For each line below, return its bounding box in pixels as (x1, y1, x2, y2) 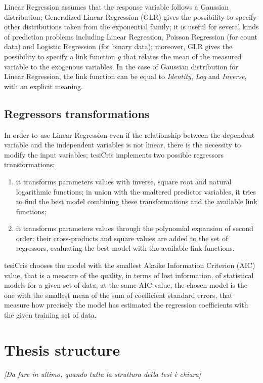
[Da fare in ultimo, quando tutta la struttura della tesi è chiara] (4, 368, 201, 379)
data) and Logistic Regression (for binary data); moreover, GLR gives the (4, 41, 233, 52)
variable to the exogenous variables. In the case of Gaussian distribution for (4, 61, 238, 71)
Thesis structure (4, 339, 120, 360)
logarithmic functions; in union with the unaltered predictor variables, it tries (16, 186, 256, 197)
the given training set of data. (4, 310, 97, 320)
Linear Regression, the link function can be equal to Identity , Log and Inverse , (4, 71, 247, 82)
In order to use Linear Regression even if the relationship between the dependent (4, 129, 255, 140)
